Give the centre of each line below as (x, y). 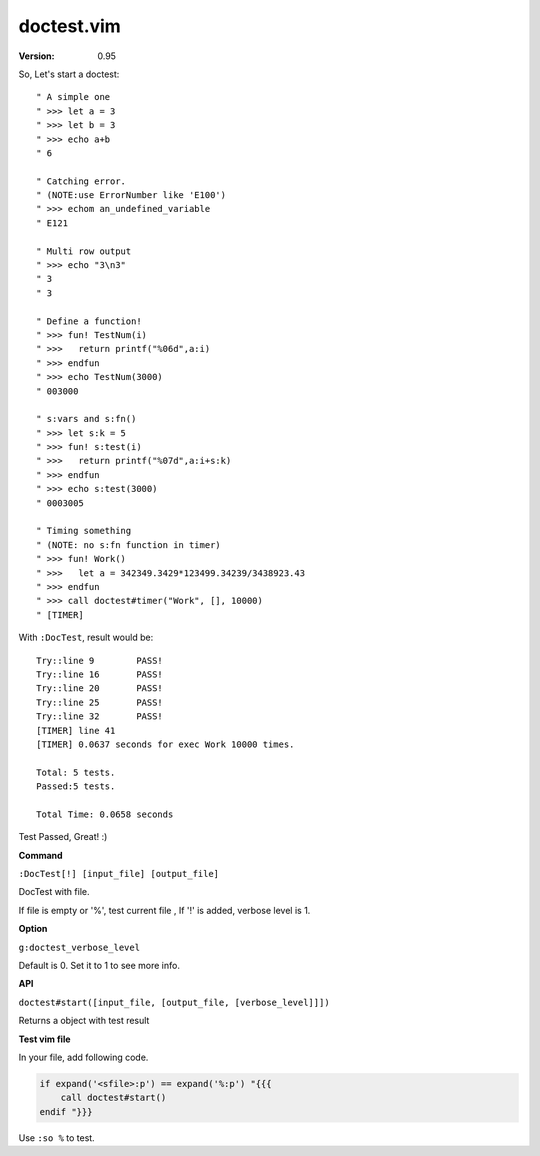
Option (33, 929)
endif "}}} (66, 1111)
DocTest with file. (54, 892)
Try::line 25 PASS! (100, 702)
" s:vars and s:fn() (86, 419)
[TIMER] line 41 (76, 730)
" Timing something (84, 531)
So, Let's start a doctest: (69, 74)
